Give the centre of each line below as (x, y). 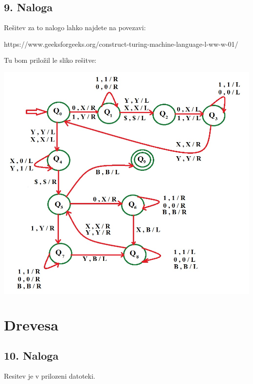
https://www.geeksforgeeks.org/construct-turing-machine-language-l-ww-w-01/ (121, 44)
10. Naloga (31, 356)
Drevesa (31, 324)
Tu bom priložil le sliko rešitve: (50, 60)
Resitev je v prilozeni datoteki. (50, 375)
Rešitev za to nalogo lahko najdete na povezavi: (75, 27)
